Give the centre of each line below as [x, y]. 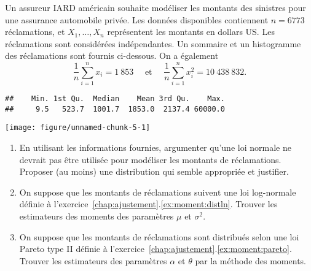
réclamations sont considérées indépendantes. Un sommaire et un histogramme [153, 43]
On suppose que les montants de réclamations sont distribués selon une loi [159, 236]
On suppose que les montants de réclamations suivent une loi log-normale [158, 192]
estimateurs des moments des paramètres [96, 216]
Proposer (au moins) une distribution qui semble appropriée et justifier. [154, 171]
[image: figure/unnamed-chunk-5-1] [78, 128]
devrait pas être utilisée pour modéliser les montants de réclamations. [150, 159]
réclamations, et [35, 32]
